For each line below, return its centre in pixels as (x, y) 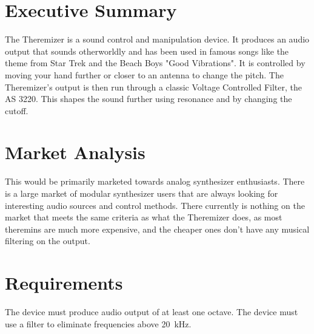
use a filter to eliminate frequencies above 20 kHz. (98, 323)
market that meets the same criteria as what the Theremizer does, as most (144, 217)
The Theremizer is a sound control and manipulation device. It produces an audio (157, 39)
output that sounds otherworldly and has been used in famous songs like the (147, 51)
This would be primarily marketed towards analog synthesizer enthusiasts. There (155, 181)
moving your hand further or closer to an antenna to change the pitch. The (144, 74)
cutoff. (17, 110)
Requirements (64, 283)
